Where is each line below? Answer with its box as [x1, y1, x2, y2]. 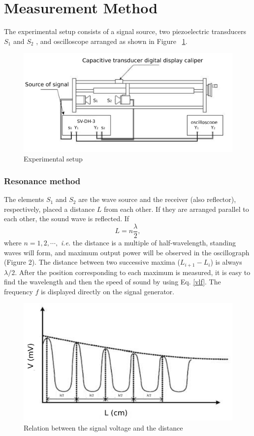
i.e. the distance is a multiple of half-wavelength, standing [61, 237, 236, 247]
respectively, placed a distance [4, 203, 95, 214]
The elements [4, 194, 44, 204]
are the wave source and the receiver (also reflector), [78, 194, 236, 204]
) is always [210, 257, 242, 267]
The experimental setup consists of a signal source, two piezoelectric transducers [4, 26, 246, 37]
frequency [4, 286, 33, 296]
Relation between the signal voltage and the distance [24, 423, 183, 433]
